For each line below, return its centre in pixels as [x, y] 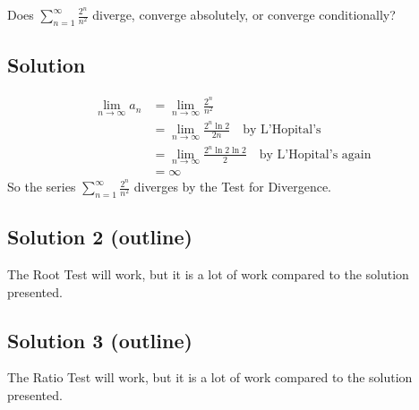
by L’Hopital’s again [315, 154]
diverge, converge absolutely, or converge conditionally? [244, 14]
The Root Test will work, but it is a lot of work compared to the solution [208, 274]
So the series [42, 187]
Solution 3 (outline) [100, 340]
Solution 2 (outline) [100, 237]
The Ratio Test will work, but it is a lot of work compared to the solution [210, 377]
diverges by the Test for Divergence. [233, 187]
